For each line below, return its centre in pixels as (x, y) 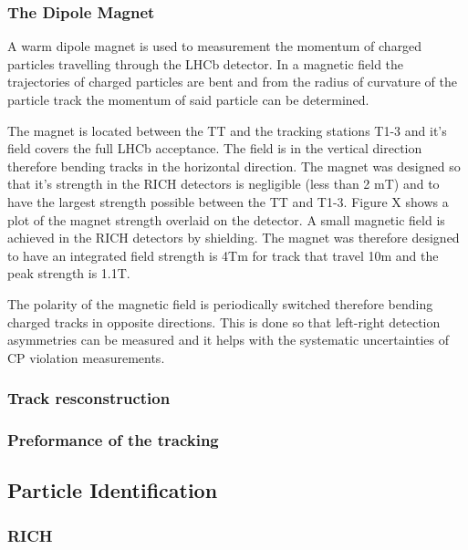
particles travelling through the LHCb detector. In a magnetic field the (206, 63)
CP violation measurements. (86, 357)
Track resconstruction (89, 398)
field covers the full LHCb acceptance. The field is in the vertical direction (215, 148)
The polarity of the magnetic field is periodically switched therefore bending (220, 303)
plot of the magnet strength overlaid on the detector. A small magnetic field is (226, 219)
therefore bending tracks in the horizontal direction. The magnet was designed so (234, 166)
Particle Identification (113, 490)
